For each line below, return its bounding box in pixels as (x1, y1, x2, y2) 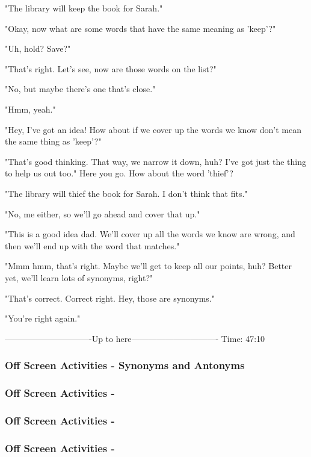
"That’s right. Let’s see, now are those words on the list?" (5, 62, 217, 75)
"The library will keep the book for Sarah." (5, 2, 163, 14)
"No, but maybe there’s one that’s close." (5, 82, 156, 95)
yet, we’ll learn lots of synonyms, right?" (5, 271, 153, 284)
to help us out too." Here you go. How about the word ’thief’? (5, 167, 233, 179)
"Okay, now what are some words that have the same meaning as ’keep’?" (5, 22, 276, 34)
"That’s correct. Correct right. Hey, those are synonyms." (5, 291, 215, 304)
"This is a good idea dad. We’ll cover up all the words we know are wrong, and (5, 228, 295, 240)
